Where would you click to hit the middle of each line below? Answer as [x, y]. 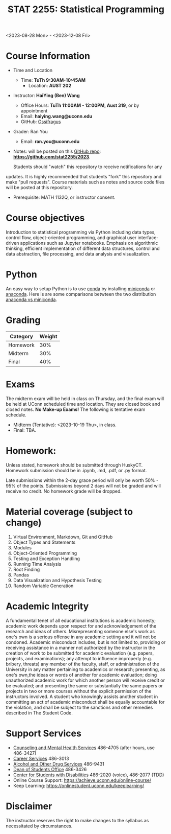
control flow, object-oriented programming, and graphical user [71, 238]
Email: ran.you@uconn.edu [50, 142]
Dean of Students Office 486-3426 [50, 769]
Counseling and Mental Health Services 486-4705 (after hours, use [84, 748]
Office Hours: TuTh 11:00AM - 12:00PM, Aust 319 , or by [80, 105]
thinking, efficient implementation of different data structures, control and [83, 248]
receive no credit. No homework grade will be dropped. [64, 491]
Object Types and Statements [44, 542]
